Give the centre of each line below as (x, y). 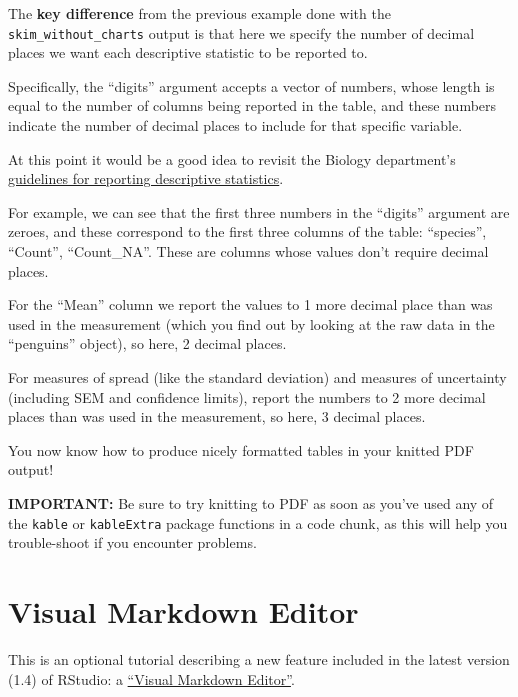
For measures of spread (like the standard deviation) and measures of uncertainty (257, 376)
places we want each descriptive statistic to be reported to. (188, 52)
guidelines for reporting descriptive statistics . (146, 178)
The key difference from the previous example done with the (199, 13)
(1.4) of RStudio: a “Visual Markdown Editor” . (151, 678)
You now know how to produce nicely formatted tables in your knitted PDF (241, 449)
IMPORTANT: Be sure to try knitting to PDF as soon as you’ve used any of (251, 502)
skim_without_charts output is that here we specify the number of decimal (241, 32)
